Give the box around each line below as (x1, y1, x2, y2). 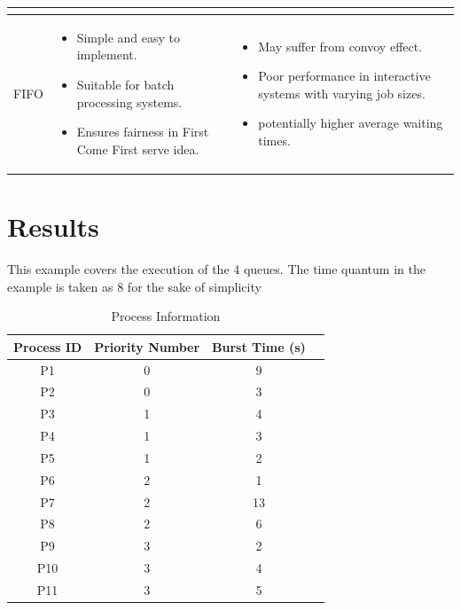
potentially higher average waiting (258, 113, 443, 132)
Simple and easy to (76, 27, 180, 46)
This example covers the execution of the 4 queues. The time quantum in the (7, 259, 426, 278)
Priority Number (94, 337, 200, 356)
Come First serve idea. (76, 139, 199, 158)
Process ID (13, 337, 82, 356)
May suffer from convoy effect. (258, 36, 423, 55)
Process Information (111, 307, 221, 325)
